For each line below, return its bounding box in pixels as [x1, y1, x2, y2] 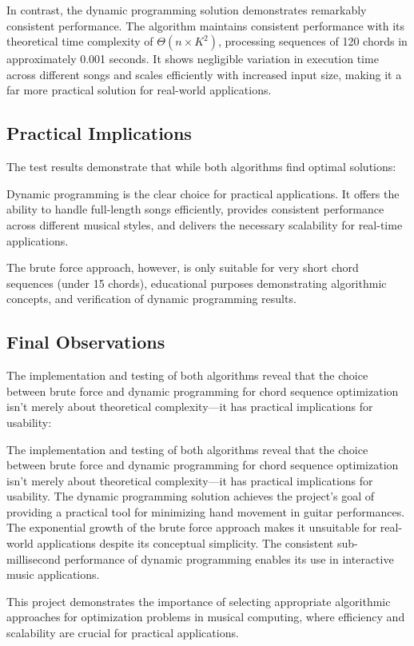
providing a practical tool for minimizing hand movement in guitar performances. [6, 503, 405, 520]
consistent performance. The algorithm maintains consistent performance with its [6, 17, 405, 34]
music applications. [6, 566, 100, 583]
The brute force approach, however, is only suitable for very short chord [6, 259, 359, 276]
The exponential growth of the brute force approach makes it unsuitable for [6, 519, 377, 536]
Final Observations [6, 329, 165, 354]
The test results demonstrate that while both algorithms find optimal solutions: [6, 158, 396, 175]
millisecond [6, 550, 61, 567]
